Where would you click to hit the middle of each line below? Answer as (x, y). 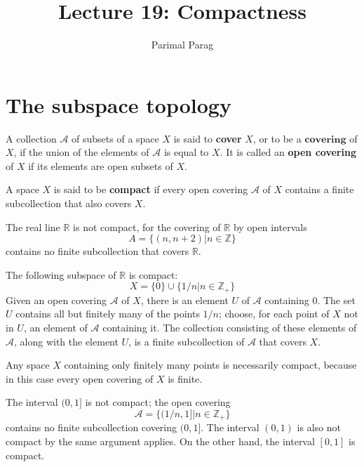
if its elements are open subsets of (101, 165)
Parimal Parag (182, 45)
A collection (31, 138)
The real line (33, 226)
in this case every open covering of (80, 378)
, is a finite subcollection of (187, 341)
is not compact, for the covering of (147, 226)
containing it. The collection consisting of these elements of (230, 328)
